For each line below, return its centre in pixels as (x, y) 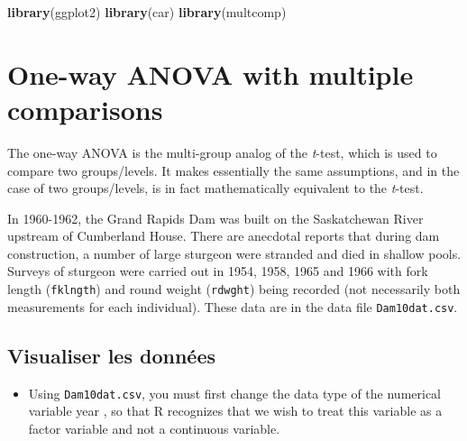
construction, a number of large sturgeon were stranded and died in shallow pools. (234, 253)
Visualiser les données (111, 355)
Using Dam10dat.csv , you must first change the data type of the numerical (235, 393)
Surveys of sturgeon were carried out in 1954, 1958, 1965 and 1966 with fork (218, 271)
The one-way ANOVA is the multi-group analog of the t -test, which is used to (222, 152)
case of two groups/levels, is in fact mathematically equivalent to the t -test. (215, 188)
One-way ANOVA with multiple (211, 73)
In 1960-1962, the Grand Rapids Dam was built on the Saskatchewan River (215, 218)
